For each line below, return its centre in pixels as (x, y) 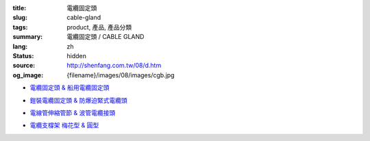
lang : (20, 46)
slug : (20, 18)
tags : (20, 27)
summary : (28, 37)
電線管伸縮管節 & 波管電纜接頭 (73, 112)
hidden (77, 55)
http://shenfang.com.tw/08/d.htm (114, 66)
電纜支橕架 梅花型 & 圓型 (64, 125)
